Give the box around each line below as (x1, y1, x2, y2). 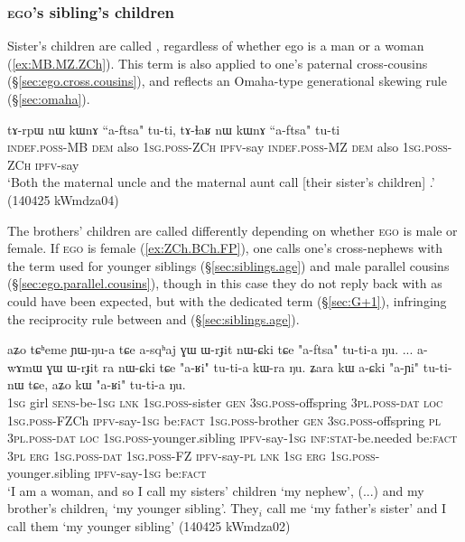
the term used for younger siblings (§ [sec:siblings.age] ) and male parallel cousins (7, 256, 450, 275)
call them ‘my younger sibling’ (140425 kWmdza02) (7, 517, 291, 536)
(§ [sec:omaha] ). (7, 89, 90, 107)
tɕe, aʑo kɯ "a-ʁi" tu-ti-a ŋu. (28, 375, 186, 394)
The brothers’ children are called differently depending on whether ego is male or (7, 220, 458, 239)
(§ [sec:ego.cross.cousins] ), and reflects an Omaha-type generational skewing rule (7, 71, 447, 90)
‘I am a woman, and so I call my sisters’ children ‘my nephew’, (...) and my (7, 481, 424, 500)
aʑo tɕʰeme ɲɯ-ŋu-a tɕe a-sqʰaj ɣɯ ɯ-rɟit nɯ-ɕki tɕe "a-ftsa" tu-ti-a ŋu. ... (7, 340, 414, 359)
